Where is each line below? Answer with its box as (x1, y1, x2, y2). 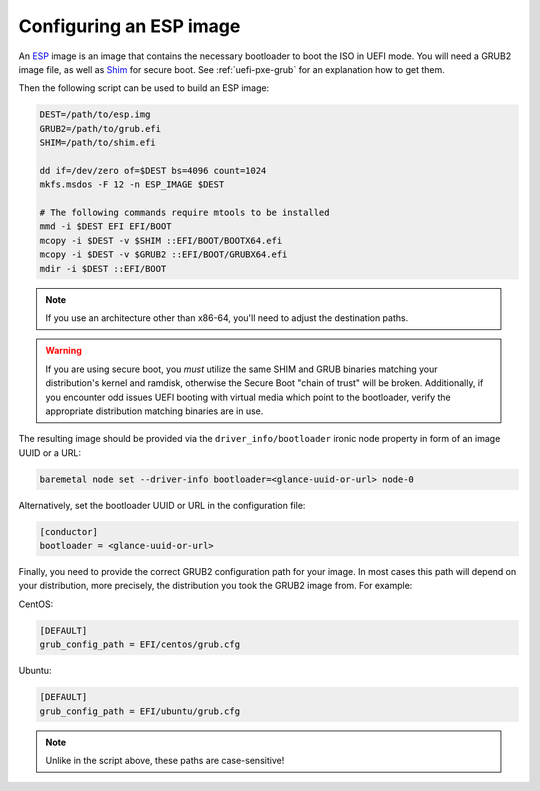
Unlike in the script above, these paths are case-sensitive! (45, 754, 285, 766)
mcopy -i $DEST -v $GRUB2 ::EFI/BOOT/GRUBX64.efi (39, 249, 288, 260)
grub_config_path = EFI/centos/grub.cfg (39, 639, 240, 650)
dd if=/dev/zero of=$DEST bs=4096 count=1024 (39, 165, 267, 176)
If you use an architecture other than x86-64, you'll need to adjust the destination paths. (45, 311, 409, 324)
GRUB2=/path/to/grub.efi (39, 123, 162, 134)
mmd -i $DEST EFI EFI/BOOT (39, 221, 172, 232)
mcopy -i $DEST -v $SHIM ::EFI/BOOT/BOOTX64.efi (39, 235, 283, 246)
